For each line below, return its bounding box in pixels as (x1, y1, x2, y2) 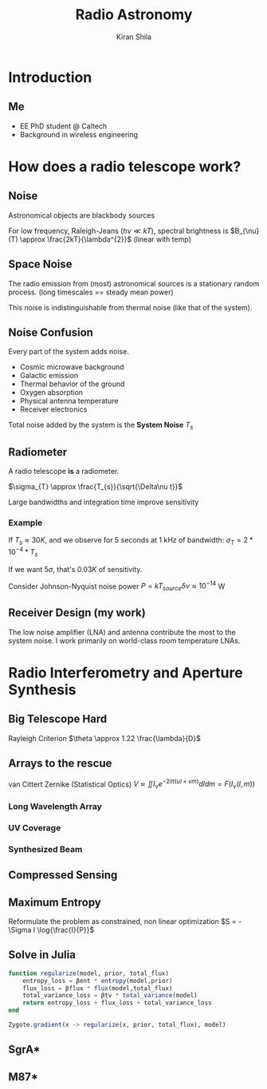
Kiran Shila (116, 32, 152, 41)
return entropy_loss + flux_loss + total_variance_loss (22, 999, 213, 1007)
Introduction (8, 68, 92, 86)
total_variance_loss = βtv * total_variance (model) (22, 992, 198, 1000)
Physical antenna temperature (19, 397, 119, 406)
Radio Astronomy (75, 6, 193, 24)
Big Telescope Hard (8, 712, 108, 726)
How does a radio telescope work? (8, 157, 241, 176)
